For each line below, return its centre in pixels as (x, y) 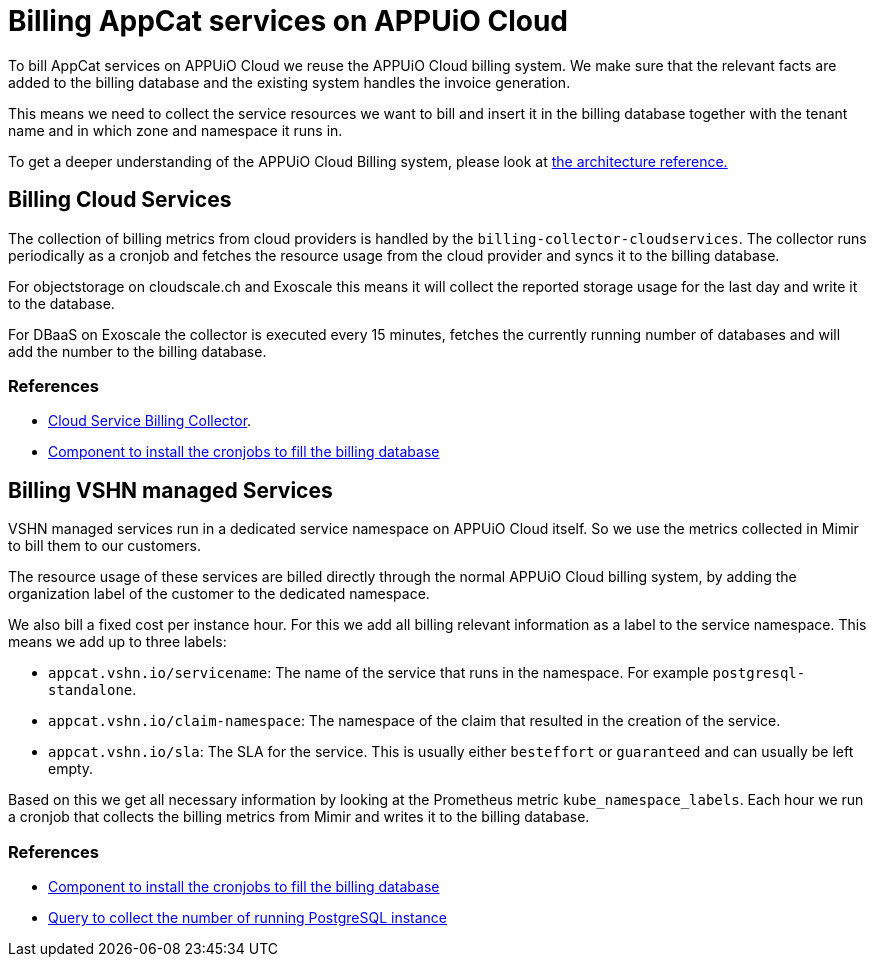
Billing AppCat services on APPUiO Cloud (288, 21)
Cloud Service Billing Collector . (150, 421)
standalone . (92, 690)
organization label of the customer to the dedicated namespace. (219, 594)
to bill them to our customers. (104, 546)
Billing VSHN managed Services (170, 490)
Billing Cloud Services (120, 200)
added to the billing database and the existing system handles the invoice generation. (289, 82)
